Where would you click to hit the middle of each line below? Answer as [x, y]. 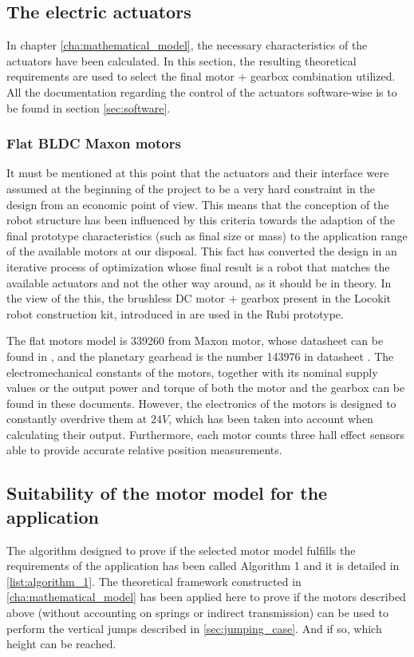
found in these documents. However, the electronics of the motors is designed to [201, 403]
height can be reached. [61, 644]
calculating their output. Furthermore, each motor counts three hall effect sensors [205, 434]
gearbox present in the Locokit [316, 298]
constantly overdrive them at [77, 419]
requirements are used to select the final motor [120, 76]
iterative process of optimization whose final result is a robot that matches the [198, 266]
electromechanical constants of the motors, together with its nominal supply [192, 372]
